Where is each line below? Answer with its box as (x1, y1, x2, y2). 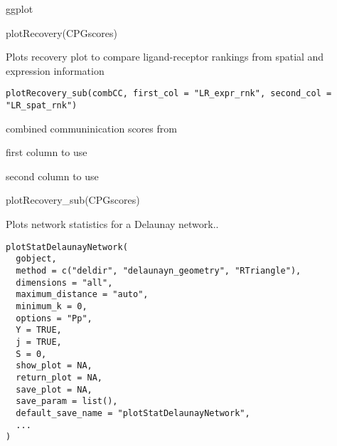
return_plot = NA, (16, 372, 103, 383)
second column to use (6, 168, 99, 183)
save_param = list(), (16, 396, 118, 407)
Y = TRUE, (16, 325, 62, 336)
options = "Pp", (16, 313, 92, 323)
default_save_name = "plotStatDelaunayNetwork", (16, 408, 250, 418)
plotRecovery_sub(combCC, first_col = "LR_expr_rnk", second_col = (6, 88, 332, 99)
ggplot (6, 1, 33, 16)
